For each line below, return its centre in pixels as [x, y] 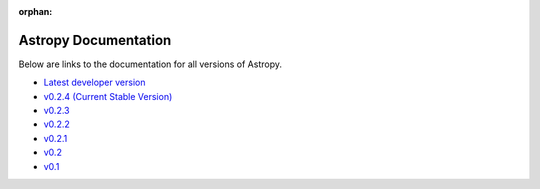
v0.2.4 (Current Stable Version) [108, 96]
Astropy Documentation [95, 40]
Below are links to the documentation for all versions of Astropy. [150, 64]
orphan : [35, 11]
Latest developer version [94, 82]
